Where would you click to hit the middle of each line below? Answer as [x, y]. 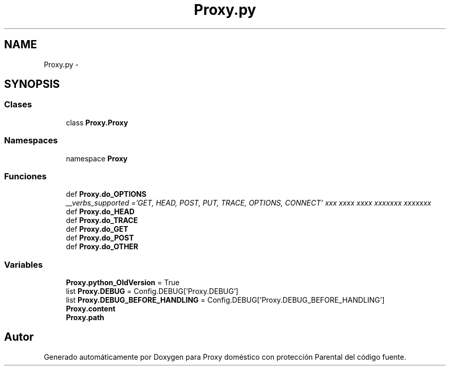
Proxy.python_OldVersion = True [123, 283]
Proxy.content [91, 309]
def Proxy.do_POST [100, 238]
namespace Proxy [97, 158]
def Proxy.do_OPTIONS [106, 194]
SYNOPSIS [32, 84]
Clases [18, 105]
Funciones [25, 176]
